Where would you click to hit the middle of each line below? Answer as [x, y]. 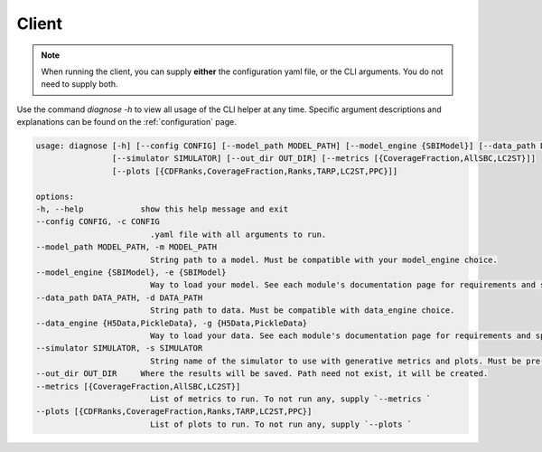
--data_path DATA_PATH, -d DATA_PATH [119, 297]
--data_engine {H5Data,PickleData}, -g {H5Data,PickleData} [172, 323]
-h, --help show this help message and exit [162, 209]
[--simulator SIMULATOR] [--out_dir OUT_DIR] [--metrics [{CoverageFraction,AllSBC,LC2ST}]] [324, 159]
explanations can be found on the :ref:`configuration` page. [126, 122]
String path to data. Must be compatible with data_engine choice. [302, 311]
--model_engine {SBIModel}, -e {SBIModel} [131, 273]
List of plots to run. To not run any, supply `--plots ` [281, 424]
